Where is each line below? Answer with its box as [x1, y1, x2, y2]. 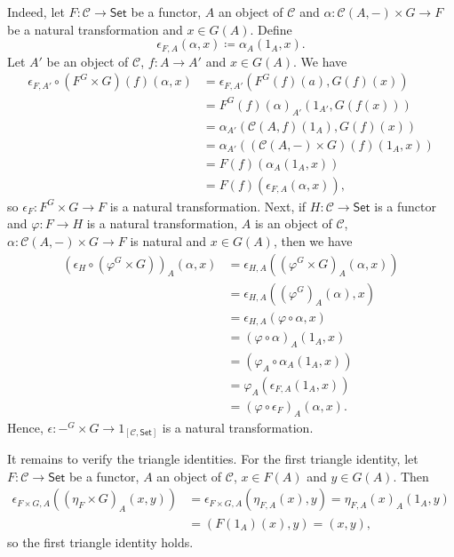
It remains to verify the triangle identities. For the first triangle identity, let [7, 450, 418, 468]
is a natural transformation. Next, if [109, 196, 307, 215]
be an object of [46, 52, 129, 70]
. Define [250, 20, 292, 38]
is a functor [374, 196, 437, 215]
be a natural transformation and [7, 20, 183, 38]
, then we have [273, 231, 353, 250]
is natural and [130, 231, 207, 250]
